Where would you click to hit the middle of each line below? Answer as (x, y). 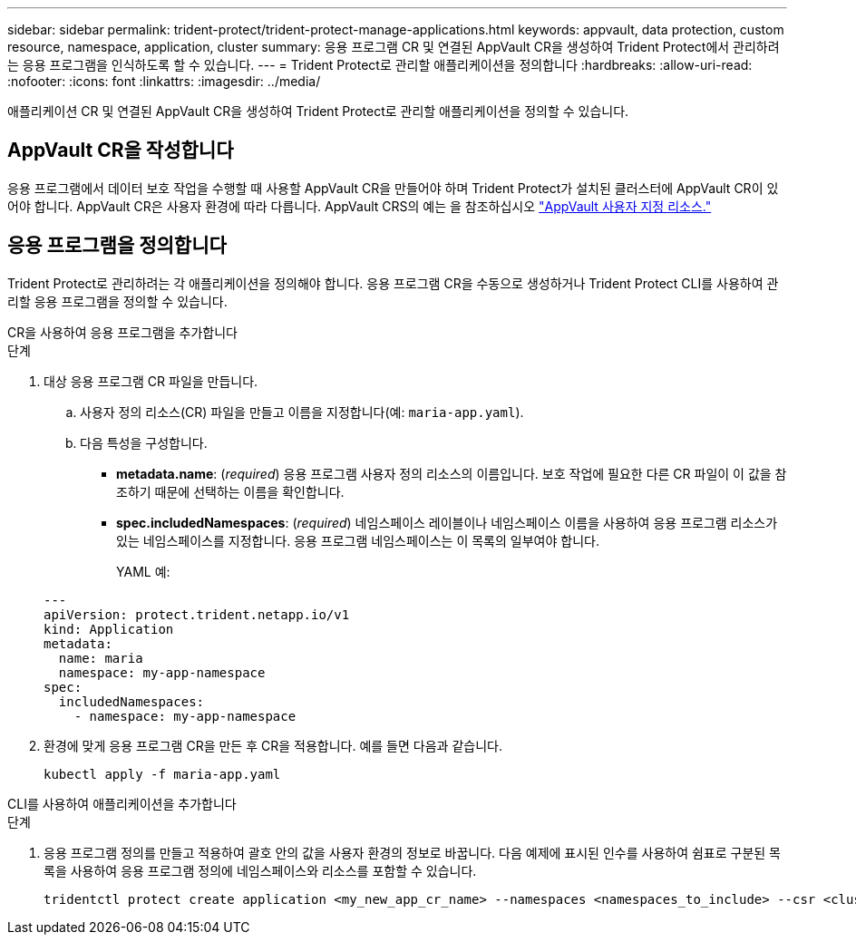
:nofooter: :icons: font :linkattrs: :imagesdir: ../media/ (164, 81)
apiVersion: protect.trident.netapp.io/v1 (197, 614)
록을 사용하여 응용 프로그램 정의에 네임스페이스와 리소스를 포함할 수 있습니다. (260, 870)
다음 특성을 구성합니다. (144, 442)
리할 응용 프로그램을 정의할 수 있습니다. (117, 301)
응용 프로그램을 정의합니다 (117, 246)
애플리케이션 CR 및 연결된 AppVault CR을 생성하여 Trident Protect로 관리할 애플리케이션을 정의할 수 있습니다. (318, 111)
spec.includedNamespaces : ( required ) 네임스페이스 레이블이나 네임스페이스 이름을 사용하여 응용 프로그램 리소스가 (447, 522)
